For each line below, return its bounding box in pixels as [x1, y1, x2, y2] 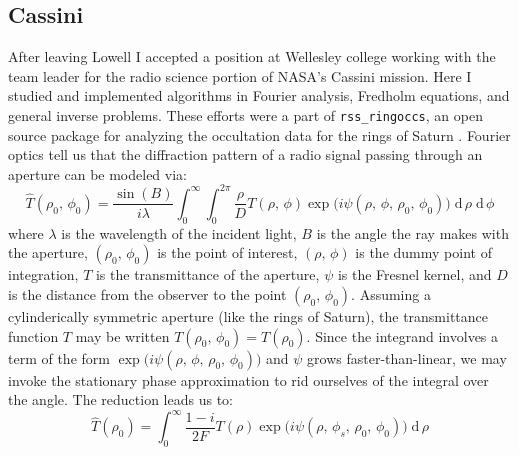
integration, [8, 264, 79, 285]
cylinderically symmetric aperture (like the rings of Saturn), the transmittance [8, 305, 489, 326]
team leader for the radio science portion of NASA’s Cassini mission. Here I [8, 65, 472, 86]
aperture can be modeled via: [8, 163, 187, 184]
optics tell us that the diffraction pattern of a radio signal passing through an [8, 144, 483, 165]
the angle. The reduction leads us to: [8, 389, 233, 410]
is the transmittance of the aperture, [95, 264, 320, 285]
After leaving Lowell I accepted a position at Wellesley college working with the [8, 46, 496, 67]
